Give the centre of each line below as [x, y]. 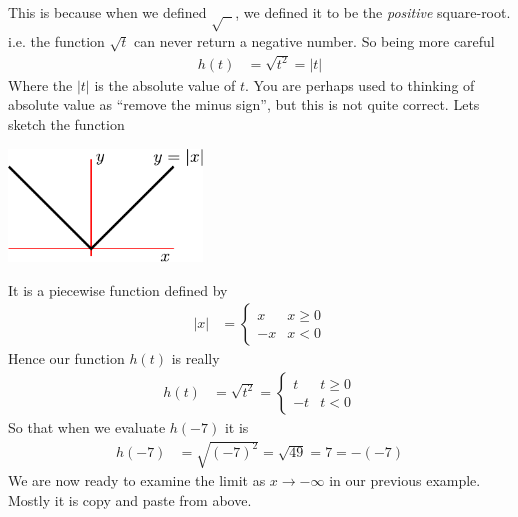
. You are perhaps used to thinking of [360, 84]
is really [195, 358]
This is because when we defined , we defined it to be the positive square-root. [259, 12]
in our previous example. [405, 480]
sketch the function [66, 124]
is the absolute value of [165, 84]
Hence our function [66, 358]
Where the [40, 84]
